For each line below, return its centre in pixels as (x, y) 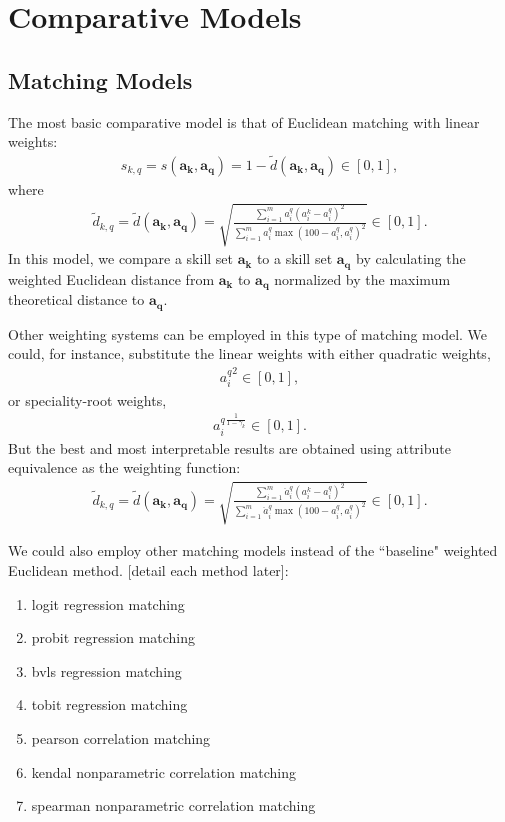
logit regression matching (108, 603)
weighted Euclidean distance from (111, 278)
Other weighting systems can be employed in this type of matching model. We (248, 333)
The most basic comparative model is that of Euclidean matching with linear (244, 121)
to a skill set (294, 258)
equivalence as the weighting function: (124, 467)
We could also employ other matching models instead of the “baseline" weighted (253, 550)
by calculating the (410, 258)
